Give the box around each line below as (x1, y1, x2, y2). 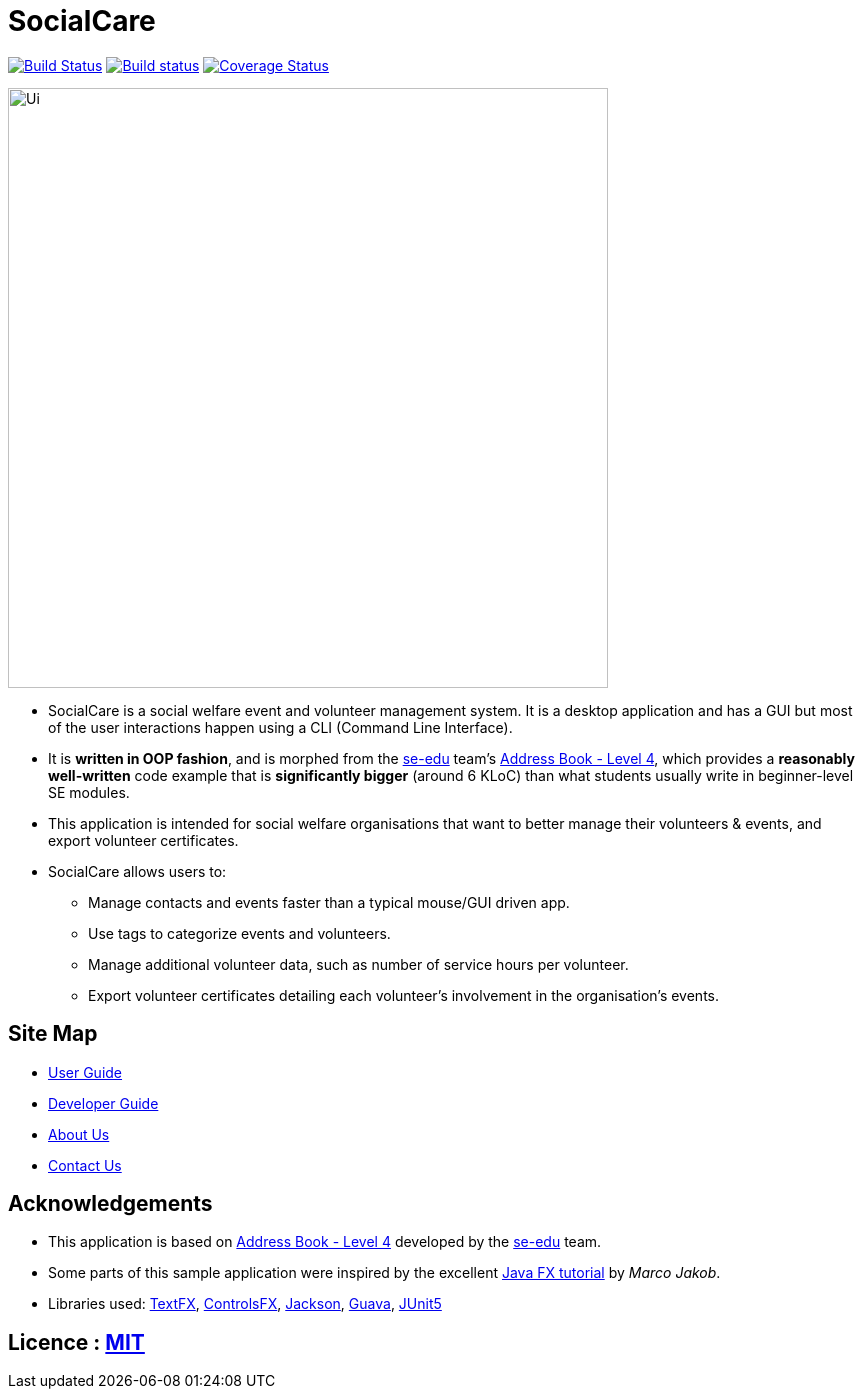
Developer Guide (48, 1094, 159, 1112)
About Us (48, 1125, 110, 1143)
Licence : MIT (8, 1329, 145, 1355)
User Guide (48, 1063, 123, 1081)
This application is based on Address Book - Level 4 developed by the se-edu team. (48, 1233, 602, 1251)
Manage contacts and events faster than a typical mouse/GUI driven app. (88, 893, 570, 911)
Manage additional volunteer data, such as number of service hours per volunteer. (88, 955, 629, 973)
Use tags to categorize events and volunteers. (88, 924, 391, 942)
